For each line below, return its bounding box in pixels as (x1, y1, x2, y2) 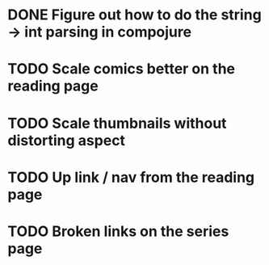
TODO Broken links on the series (7, 222, 229, 240)
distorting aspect (7, 131, 126, 149)
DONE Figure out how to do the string (7, 6, 262, 24)
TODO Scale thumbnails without (7, 114, 227, 132)
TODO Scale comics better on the (7, 60, 236, 78)
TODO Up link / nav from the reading (7, 168, 255, 187)
